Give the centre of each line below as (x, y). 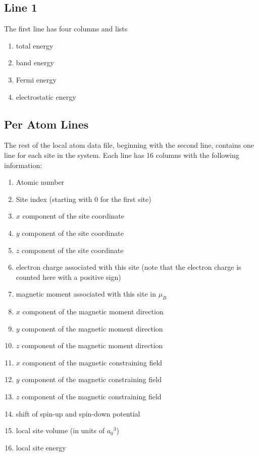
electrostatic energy (46, 96)
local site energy (41, 447)
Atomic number (40, 182)
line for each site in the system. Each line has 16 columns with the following (122, 155)
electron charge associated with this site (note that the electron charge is (128, 267)
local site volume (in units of (60, 430)
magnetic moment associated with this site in (86, 294)
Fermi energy (36, 79)
